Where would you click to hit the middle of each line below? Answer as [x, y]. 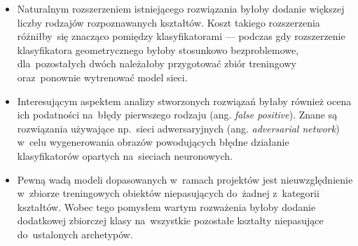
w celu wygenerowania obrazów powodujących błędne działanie [153, 142]
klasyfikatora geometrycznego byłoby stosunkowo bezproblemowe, [158, 49]
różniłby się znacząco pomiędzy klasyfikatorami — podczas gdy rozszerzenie [181, 36]
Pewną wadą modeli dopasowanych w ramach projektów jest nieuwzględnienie [185, 179]
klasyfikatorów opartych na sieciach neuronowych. [125, 155]
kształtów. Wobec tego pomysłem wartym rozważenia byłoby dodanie [166, 206]
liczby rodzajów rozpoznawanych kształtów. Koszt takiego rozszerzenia [168, 22]
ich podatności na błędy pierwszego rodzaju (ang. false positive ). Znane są [177, 115]
